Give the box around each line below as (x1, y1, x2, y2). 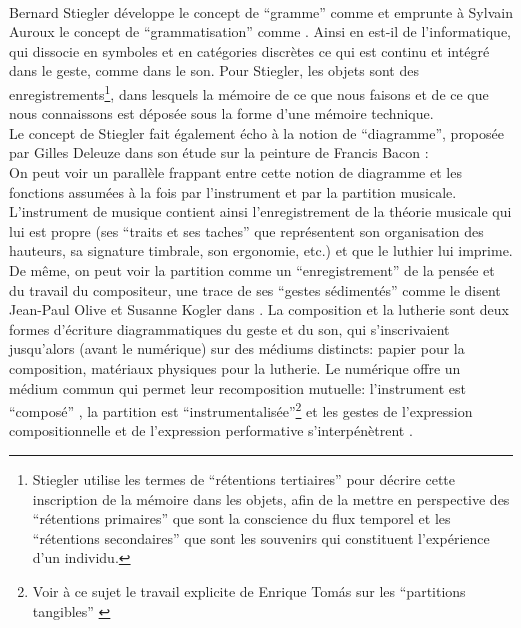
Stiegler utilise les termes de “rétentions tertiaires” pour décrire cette (32, 468, 455, 489)
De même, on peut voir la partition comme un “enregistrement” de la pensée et (9, 259, 495, 280)
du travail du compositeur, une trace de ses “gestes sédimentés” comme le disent (9, 279, 501, 300)
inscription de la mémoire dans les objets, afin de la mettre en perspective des (32, 488, 510, 509)
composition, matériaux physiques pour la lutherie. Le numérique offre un (9, 357, 461, 378)
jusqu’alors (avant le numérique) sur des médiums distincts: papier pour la (9, 338, 465, 359)
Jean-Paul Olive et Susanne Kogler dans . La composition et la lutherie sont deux (9, 299, 509, 320)
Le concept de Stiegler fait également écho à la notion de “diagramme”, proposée (9, 122, 504, 143)
